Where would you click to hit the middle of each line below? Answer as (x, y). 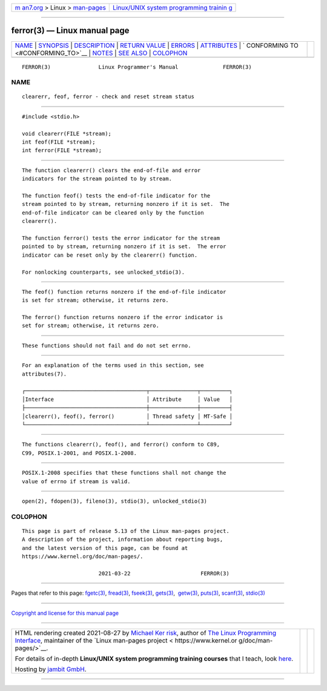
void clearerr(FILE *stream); (67, 134)
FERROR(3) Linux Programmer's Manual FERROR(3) (137, 67)
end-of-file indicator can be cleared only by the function (113, 213)
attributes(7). (45, 374)
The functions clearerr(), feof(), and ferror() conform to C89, (121, 445)
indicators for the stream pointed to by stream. (97, 179)
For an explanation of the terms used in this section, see (113, 365)
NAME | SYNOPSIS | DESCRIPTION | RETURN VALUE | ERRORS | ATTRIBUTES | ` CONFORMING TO (157, 45)
